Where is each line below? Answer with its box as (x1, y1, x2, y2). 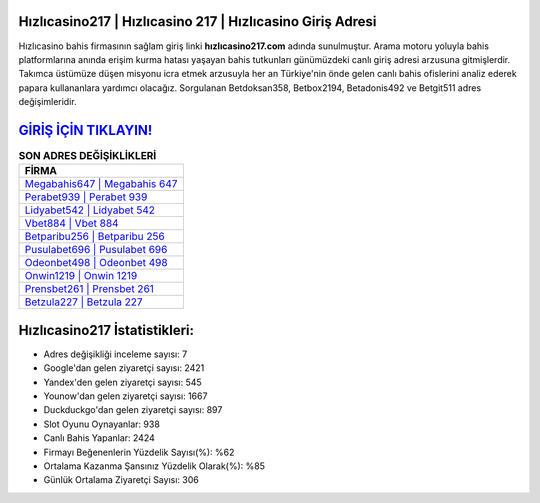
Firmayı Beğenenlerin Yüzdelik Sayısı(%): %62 (43, 446, 235, 458)
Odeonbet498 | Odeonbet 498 (24, 256, 169, 270)
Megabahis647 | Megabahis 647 (24, 177, 178, 191)
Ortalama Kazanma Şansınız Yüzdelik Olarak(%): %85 (43, 460, 265, 472)
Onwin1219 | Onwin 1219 (24, 269, 138, 283)
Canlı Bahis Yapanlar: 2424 (43, 432, 155, 444)
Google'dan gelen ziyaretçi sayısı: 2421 (43, 362, 205, 374)
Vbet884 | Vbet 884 (24, 216, 119, 230)
